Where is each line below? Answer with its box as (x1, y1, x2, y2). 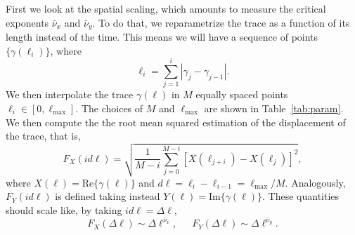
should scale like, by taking (6, 202, 122, 217)
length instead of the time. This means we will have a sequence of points (6, 29, 318, 44)
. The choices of (75, 100, 143, 115)
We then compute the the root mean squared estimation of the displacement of (6, 114, 346, 129)
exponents (6, 15, 49, 29)
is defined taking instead (55, 189, 160, 203)
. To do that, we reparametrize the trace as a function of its (92, 15, 350, 29)
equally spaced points (195, 87, 288, 102)
